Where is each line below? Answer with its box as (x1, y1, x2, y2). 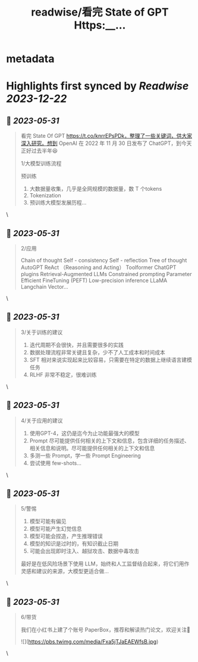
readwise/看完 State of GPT (31, 5, 169, 19)
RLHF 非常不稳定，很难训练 (29, 371, 97, 378)
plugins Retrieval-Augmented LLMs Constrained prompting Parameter (20, 271, 192, 277)
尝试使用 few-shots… (29, 459, 82, 466)
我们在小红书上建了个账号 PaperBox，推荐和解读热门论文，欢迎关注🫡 (20, 626, 190, 633)
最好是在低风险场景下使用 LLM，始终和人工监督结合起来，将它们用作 (20, 560, 190, 567)
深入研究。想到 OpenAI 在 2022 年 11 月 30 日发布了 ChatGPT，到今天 (20, 140, 192, 147)
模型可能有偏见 (29, 518, 67, 525)
